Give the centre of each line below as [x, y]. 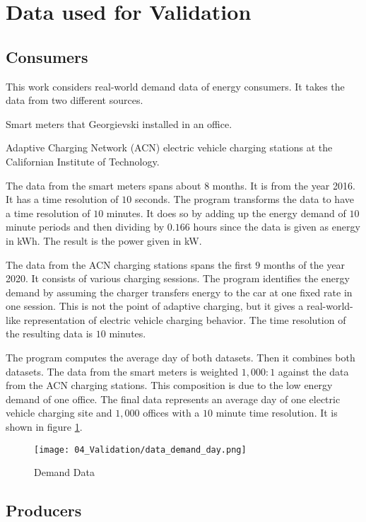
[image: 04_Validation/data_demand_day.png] [140, 449]
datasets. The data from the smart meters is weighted [122, 371]
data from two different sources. [75, 100]
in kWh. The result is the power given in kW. [104, 240]
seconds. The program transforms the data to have [244, 199]
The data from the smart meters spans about [104, 185]
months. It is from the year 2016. [284, 185]
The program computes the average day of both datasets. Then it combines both [181, 358]
